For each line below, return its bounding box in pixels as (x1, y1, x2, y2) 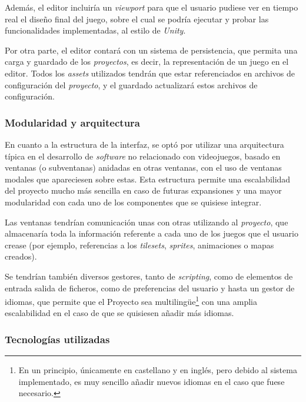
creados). (5, 250, 37, 263)
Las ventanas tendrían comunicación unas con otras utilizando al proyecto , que (5, 215, 288, 228)
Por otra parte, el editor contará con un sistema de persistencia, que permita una (5, 44, 298, 56)
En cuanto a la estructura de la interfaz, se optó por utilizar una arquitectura (5, 138, 284, 150)
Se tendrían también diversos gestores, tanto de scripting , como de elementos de (5, 270, 293, 282)
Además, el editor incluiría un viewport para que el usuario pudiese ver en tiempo (5, 1, 298, 13)
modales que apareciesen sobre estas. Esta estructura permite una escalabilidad (5, 172, 291, 185)
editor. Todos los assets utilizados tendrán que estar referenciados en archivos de (5, 67, 295, 79)
